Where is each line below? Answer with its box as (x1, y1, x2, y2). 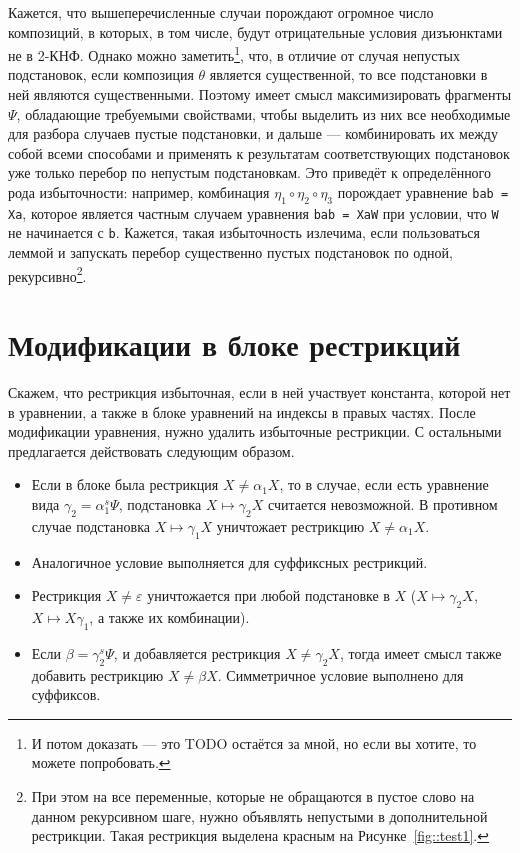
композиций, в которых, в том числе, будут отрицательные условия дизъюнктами (8, 21, 503, 42)
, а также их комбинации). (89, 607, 250, 628)
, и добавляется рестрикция (113, 642, 281, 663)
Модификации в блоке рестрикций (8, 324, 461, 365)
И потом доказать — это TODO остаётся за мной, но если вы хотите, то (31, 732, 477, 753)
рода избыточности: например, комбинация (8, 182, 270, 202)
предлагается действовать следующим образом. (8, 440, 295, 461)
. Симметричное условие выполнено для (217, 664, 464, 685)
